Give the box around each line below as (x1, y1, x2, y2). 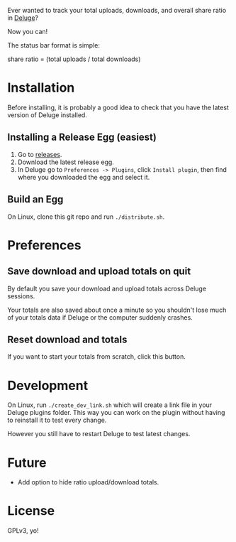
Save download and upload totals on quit (7, 266, 191, 278)
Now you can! (7, 28, 48, 36)
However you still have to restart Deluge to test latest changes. (7, 430, 191, 438)
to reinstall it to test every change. (7, 416, 107, 425)
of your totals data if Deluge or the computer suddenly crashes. (7, 313, 193, 322)
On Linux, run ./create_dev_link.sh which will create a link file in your (7, 401, 213, 409)
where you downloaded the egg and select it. (17, 173, 150, 181)
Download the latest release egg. (17, 158, 115, 166)
